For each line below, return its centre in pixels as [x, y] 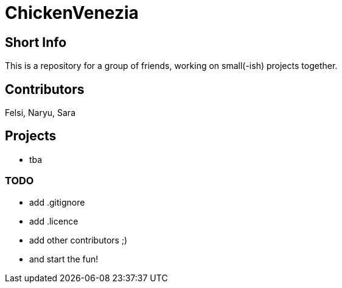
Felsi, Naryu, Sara [40, 113]
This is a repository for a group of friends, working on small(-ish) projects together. [171, 66]
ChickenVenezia [72, 13]
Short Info [36, 42]
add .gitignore [57, 202]
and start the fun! [64, 259]
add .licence [54, 221]
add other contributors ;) [79, 240]
